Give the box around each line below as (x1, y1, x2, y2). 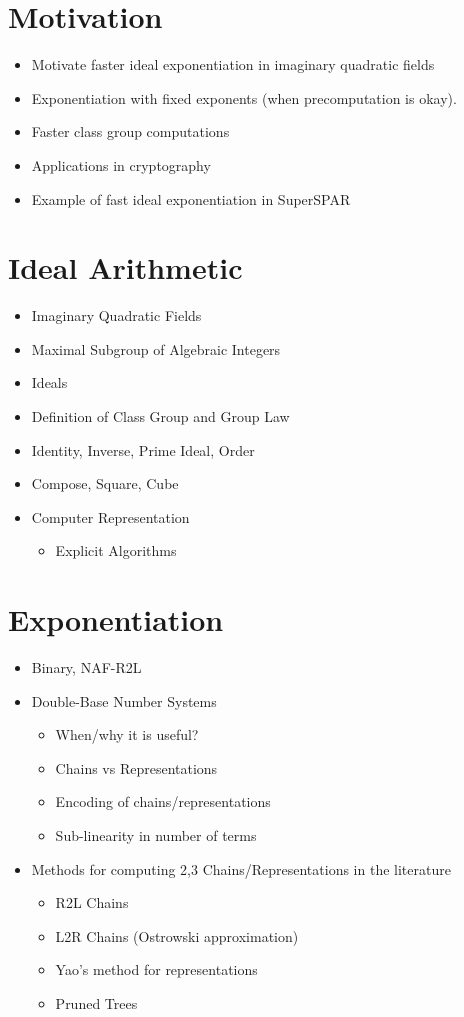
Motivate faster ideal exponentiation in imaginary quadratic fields (31, 54, 435, 75)
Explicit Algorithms (55, 540, 177, 561)
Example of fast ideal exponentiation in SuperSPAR (31, 188, 351, 209)
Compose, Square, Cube (31, 473, 179, 494)
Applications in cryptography (31, 154, 211, 175)
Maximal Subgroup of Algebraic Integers (31, 338, 281, 359)
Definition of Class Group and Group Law (31, 406, 290, 426)
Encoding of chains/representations (55, 791, 271, 812)
